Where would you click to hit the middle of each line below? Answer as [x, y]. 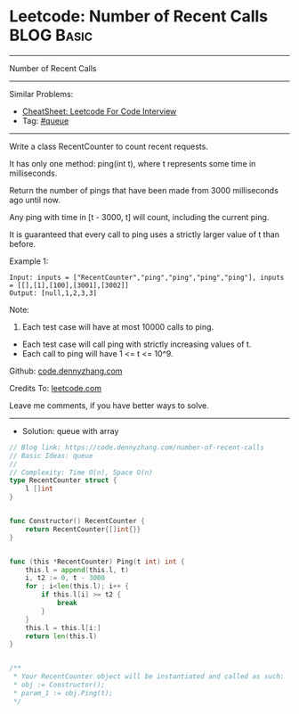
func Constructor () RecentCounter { [77, 521]
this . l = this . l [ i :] [63, 628]
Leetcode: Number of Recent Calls [139, 16]
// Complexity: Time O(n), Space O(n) [81, 472]
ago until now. [35, 200]
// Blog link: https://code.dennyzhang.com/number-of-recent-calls [137, 447]
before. [23, 243]
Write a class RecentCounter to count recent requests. [109, 146]
